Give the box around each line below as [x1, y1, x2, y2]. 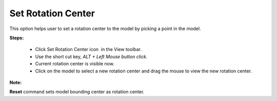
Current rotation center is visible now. [35, 61, 115, 67]
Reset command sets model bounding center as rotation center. [9, 89, 145, 95]
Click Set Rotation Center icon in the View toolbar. [35, 46, 142, 53]
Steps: [9, 35, 24, 41]
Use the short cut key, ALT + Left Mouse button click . [35, 54, 148, 60]
